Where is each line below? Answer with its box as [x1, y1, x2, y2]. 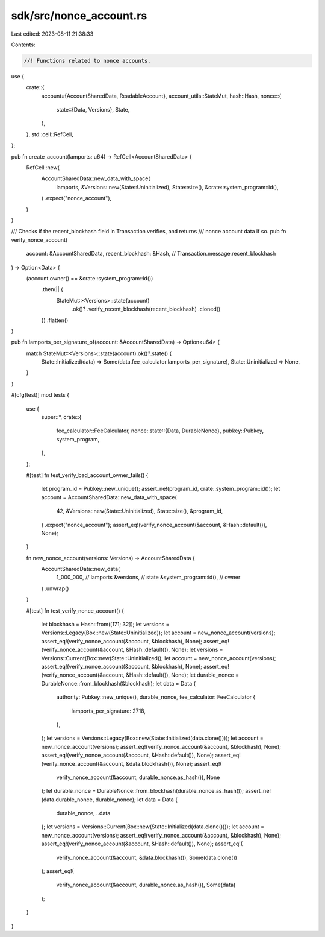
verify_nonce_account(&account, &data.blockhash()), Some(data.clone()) [56, 854, 238, 861]
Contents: [11, 41, 36, 48]
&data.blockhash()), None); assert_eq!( [125, 760, 222, 767]
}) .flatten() [41, 317, 69, 324]
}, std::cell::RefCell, [26, 130, 73, 138]
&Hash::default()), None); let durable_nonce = [125, 671, 239, 678]
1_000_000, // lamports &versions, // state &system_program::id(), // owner [56, 573, 241, 581]
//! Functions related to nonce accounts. [23, 57, 151, 64]
